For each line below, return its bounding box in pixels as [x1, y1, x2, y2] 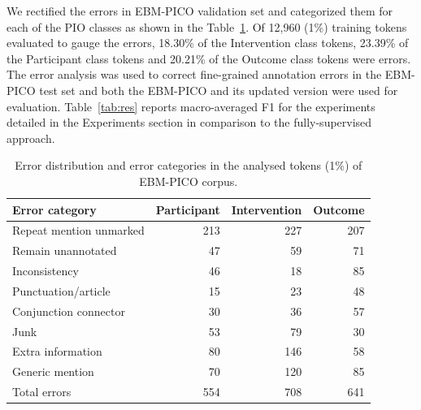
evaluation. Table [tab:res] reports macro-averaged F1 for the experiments [7, 97, 375, 114]
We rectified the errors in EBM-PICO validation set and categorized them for [7, 2, 393, 19]
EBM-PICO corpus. [139, 172, 238, 189]
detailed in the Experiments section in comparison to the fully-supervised [7, 114, 372, 131]
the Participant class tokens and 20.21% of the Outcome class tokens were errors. [7, 50, 411, 67]
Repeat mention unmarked [12, 222, 145, 239]
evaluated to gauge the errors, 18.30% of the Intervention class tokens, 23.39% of [7, 34, 409, 51]
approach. [7, 129, 55, 146]
